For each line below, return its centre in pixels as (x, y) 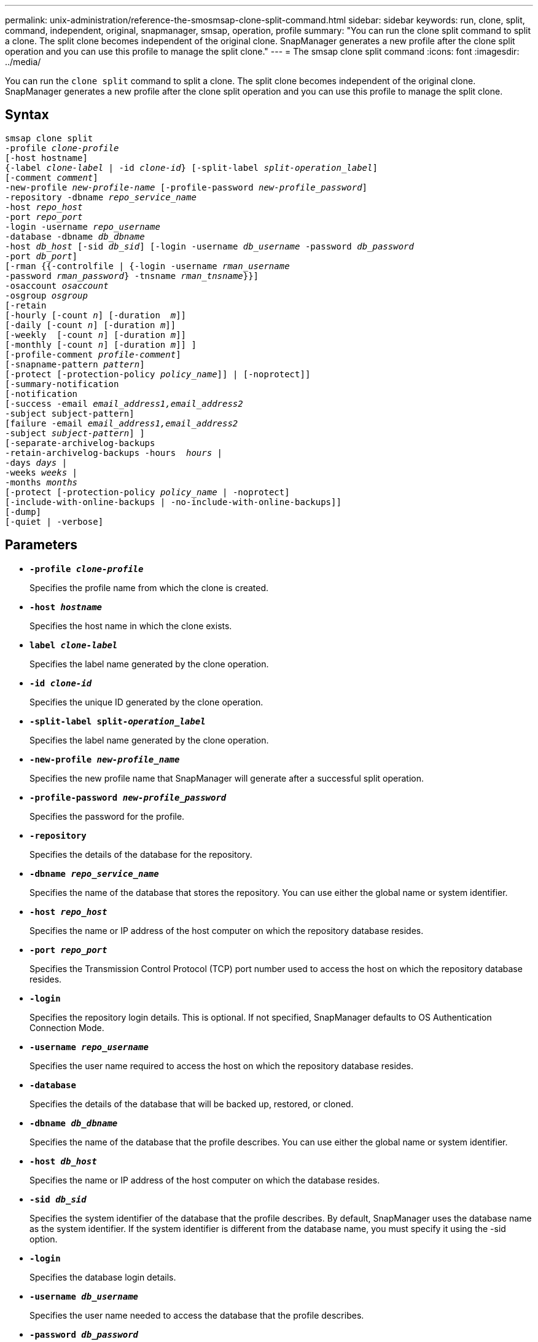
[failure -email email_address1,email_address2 (122, 423)
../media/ (23, 62)
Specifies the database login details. (103, 1277)
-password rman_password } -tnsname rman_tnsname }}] (132, 276)
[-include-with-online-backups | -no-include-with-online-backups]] (173, 502)
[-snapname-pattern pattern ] (75, 364)
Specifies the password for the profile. (107, 816)
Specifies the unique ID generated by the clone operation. (146, 702)
